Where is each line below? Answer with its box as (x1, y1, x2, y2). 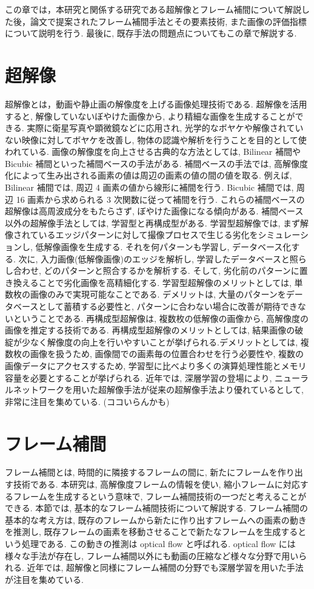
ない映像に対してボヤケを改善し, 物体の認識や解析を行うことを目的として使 (5, 133, 307, 146)
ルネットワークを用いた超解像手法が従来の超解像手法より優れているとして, (5, 383, 304, 396)
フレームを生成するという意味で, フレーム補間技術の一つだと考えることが (13, 489, 307, 502)
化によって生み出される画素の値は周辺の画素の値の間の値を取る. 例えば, (5, 169, 292, 182)
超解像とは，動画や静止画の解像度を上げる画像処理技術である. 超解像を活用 (5, 97, 307, 110)
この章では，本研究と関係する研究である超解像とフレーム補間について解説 (5, 3, 302, 15)
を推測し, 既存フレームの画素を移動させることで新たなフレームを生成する (5, 525, 298, 538)
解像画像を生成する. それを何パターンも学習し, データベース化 (44, 240, 292, 253)
